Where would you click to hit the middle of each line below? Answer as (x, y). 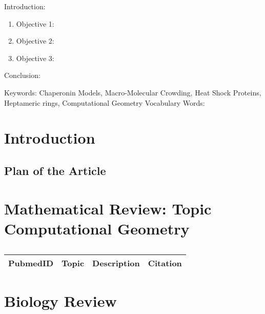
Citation (165, 263)
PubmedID (31, 263)
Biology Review (60, 300)
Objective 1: (35, 23)
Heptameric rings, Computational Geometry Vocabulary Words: (105, 102)
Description (116, 263)
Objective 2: (35, 41)
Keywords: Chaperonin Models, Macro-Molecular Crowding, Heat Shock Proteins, (133, 92)
